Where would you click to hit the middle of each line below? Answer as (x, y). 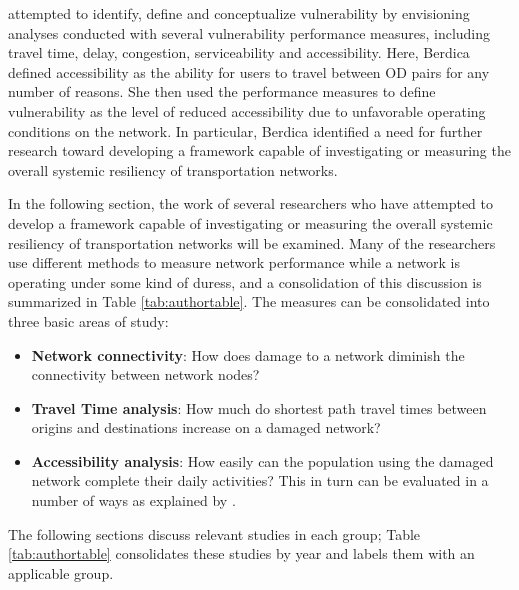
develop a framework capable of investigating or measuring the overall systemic (250, 222)
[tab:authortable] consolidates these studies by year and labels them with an (241, 553)
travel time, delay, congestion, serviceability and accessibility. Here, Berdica (239, 52)
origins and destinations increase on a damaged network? (206, 427)
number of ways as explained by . (133, 500)
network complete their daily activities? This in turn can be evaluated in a (260, 480)
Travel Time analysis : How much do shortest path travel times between (259, 407)
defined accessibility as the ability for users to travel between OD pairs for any (249, 71)
